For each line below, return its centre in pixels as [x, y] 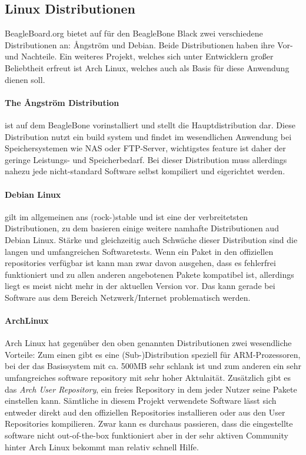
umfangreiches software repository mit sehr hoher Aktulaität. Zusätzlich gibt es [148, 378]
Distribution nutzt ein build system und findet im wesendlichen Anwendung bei [148, 136]
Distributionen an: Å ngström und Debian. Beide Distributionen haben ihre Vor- [149, 44]
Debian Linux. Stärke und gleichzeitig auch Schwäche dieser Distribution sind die [151, 239]
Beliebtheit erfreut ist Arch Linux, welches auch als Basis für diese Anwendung [147, 67]
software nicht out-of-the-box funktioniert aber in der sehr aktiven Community [147, 435]
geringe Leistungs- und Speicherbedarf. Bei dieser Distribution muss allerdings [146, 159]
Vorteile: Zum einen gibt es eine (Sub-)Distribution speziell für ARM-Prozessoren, [153, 354]
